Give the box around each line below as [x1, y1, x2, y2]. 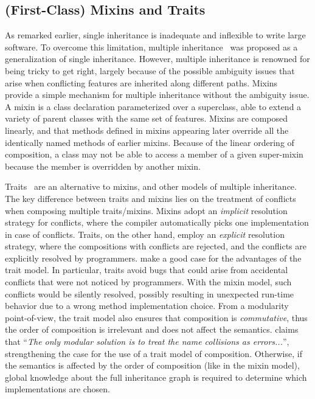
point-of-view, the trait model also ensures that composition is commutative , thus [5, 311, 308, 324]
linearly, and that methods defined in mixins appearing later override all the [5, 123, 289, 136]
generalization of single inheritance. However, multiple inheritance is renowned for [5, 52, 310, 65]
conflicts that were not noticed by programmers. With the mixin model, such [5, 276, 292, 288]
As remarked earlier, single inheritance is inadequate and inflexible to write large [5, 29, 306, 41]
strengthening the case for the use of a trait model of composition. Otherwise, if [5, 347, 302, 359]
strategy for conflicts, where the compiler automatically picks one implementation [5, 216, 309, 229]
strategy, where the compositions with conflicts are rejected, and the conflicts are [5, 240, 306, 252]
